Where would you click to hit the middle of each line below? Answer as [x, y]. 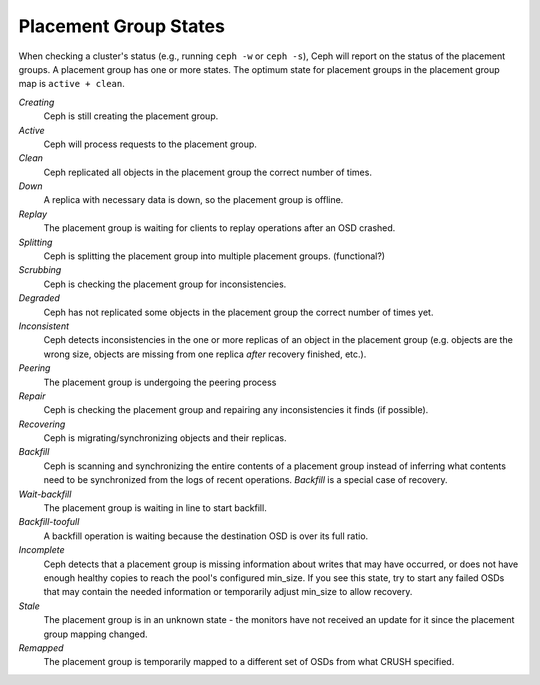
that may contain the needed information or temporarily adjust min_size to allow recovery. [228, 592]
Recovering [42, 424]
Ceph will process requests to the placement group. [150, 144]
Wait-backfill [45, 494]
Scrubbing [40, 270]
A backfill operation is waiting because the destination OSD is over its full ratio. [206, 536]
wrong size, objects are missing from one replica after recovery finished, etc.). [205, 354]
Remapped [41, 647]
